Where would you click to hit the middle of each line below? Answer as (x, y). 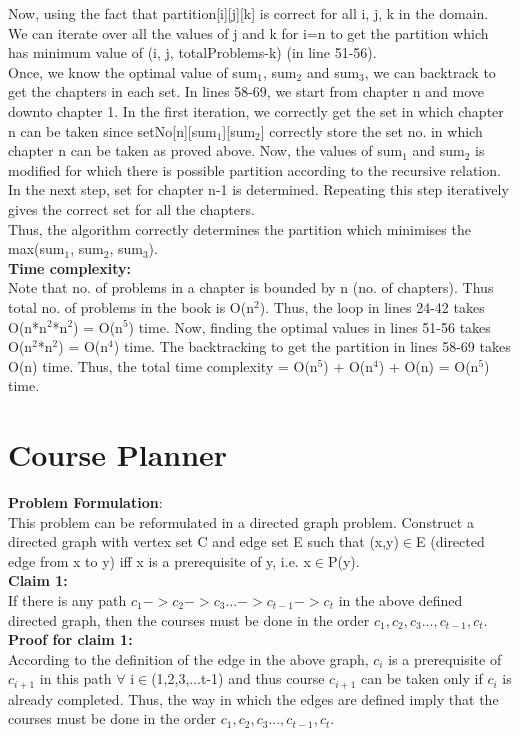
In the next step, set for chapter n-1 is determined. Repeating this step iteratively (258, 189)
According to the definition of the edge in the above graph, (188, 658)
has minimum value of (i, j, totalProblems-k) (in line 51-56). (192, 52)
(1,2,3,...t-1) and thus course (238, 678)
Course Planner (118, 454)
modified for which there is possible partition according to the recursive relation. (254, 169)
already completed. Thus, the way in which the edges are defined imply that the (253, 698)
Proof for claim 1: (70, 639)
